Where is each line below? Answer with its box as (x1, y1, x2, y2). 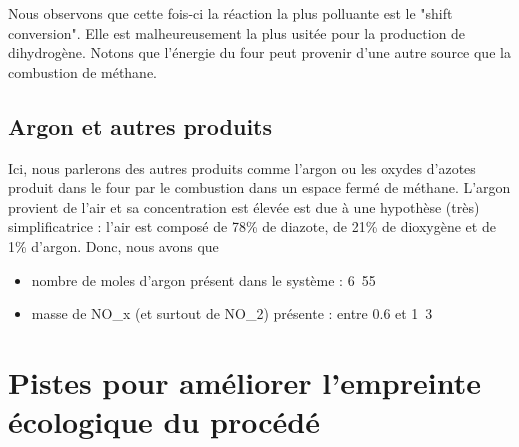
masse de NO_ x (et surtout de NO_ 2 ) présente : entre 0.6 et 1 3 (31, 303, 433, 324)
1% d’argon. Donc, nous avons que (8, 235, 219, 256)
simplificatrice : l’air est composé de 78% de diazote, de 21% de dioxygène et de (8, 216, 496, 237)
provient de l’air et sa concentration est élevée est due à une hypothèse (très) (8, 196, 480, 217)
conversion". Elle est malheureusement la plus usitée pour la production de (8, 22, 466, 43)
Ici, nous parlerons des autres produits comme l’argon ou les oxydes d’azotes (8, 157, 476, 178)
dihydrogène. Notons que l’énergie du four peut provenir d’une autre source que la (8, 42, 511, 63)
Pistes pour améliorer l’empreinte (8, 361, 481, 402)
